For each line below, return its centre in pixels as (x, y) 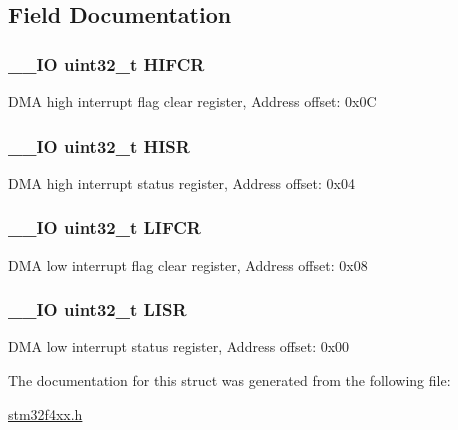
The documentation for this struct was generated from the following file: (229, 380)
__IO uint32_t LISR (97, 309)
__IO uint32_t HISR (99, 145)
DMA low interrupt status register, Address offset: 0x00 (179, 346)
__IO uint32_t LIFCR (104, 227)
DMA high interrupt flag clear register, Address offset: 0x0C (192, 101)
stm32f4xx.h (45, 413)
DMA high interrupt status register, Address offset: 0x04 (181, 182)
